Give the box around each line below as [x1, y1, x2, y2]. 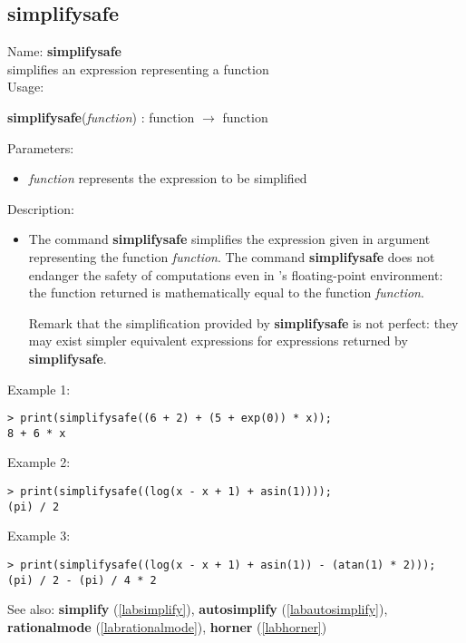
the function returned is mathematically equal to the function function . [28, 283, 424, 302]
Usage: [7, 77, 44, 96]
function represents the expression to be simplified [28, 169, 307, 188]
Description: [7, 199, 74, 218]
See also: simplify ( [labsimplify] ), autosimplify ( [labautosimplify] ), [7, 599, 388, 619]
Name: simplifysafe [7, 42, 121, 61]
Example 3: [7, 526, 71, 545]
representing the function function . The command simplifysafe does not [28, 247, 435, 266]
